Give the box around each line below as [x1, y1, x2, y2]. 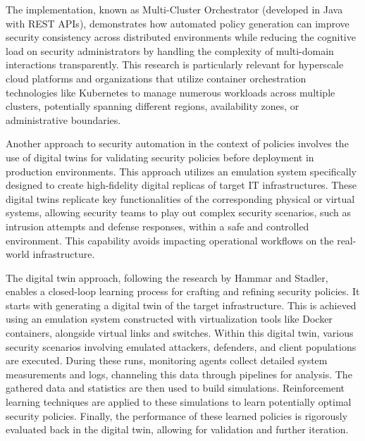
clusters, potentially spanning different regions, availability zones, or [6, 99, 299, 113]
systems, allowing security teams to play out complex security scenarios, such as [6, 205, 352, 220]
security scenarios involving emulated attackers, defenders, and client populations [6, 339, 357, 354]
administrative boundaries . [6, 112, 121, 127]
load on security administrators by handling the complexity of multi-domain [6, 43, 334, 58]
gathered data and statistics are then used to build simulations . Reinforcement [6, 380, 345, 395]
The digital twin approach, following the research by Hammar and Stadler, [6, 270, 328, 285]
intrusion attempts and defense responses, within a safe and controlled [6, 218, 309, 233]
